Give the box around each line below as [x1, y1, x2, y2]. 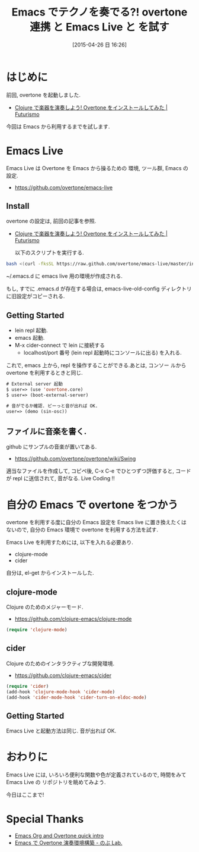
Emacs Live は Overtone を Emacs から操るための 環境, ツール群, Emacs [6, 164, 182, 171]
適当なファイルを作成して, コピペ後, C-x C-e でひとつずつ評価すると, [6, 468, 175, 475]
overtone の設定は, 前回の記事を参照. [6, 218, 97, 225]
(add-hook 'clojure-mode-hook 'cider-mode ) [6, 688, 115, 695]
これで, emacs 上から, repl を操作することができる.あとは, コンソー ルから [6, 362, 187, 369]
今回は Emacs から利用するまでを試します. [6, 123, 110, 130]
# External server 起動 [6, 381, 63, 387]
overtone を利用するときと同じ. [6, 369, 83, 377]
